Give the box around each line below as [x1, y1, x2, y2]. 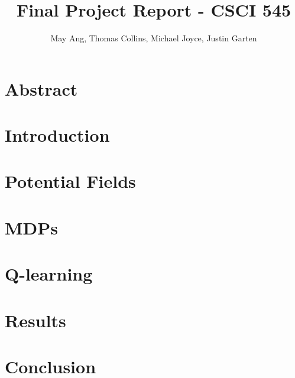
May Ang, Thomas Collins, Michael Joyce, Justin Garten [50, 32, 257, 44]
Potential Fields [5, 169, 136, 193]
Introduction [5, 123, 110, 147]
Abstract [5, 76, 78, 100]
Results [5, 308, 66, 332]
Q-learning [5, 262, 93, 286]
